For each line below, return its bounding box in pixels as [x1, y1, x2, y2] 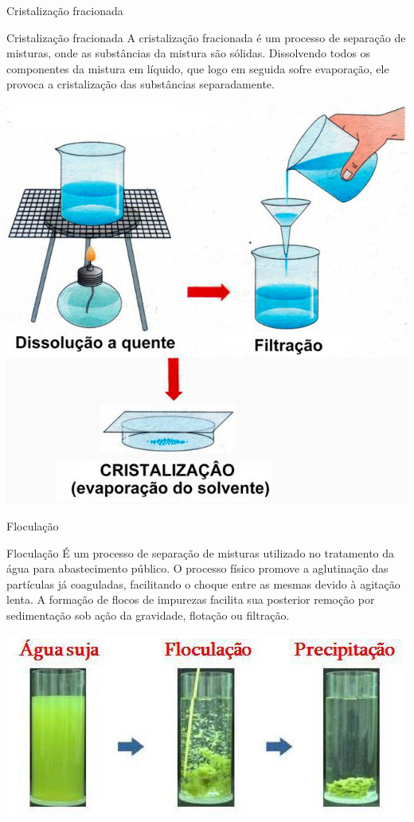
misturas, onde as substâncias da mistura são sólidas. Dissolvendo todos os [6, 45, 371, 61]
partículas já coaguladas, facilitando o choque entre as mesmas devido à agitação [6, 575, 400, 592]
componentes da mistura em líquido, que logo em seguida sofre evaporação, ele [6, 60, 389, 76]
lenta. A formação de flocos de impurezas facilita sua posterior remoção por [6, 591, 375, 608]
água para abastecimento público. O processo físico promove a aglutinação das [6, 560, 389, 577]
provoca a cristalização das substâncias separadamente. [6, 76, 275, 92]
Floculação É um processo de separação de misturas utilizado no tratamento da [6, 544, 395, 561]
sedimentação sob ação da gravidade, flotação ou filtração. [6, 606, 290, 623]
